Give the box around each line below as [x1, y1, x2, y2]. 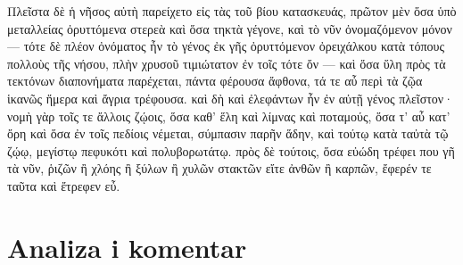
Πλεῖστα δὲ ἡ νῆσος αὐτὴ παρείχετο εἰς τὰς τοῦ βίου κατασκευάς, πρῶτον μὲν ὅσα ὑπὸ [7, 2, 457, 20]
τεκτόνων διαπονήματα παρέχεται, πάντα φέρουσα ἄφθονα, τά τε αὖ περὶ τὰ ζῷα [7, 71, 423, 90]
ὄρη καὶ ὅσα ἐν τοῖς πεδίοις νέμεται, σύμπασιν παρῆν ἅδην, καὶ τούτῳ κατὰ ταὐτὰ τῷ [7, 124, 449, 143]
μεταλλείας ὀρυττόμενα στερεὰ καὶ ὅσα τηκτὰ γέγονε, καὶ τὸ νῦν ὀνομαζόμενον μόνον [7, 19, 452, 37]
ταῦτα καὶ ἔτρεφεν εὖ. [7, 176, 120, 195]
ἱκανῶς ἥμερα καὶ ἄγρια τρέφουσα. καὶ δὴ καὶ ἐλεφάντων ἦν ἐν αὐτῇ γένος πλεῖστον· [7, 88, 454, 107]
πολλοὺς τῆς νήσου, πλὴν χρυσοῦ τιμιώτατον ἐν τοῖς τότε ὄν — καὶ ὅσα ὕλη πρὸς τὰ [7, 54, 446, 72]
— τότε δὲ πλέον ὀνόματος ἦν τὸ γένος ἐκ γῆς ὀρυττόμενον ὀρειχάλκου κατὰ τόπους [7, 37, 444, 55]
